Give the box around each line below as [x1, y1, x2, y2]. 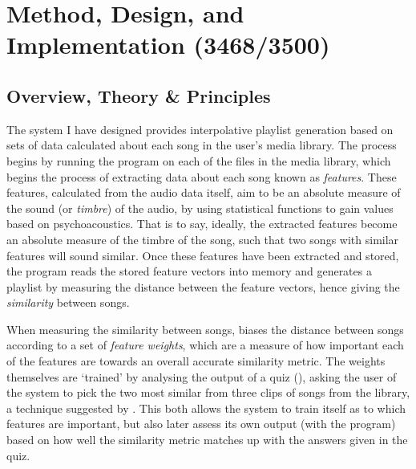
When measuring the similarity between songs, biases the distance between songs [6, 320, 404, 337]
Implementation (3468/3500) [6, 28, 330, 61]
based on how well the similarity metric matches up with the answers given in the [6, 431, 408, 448]
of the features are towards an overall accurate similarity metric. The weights [6, 353, 386, 369]
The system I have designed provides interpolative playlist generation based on [6, 120, 394, 137]
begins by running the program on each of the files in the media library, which [6, 152, 391, 169]
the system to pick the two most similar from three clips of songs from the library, [6, 384, 410, 401]
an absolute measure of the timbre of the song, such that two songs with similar [6, 230, 399, 247]
